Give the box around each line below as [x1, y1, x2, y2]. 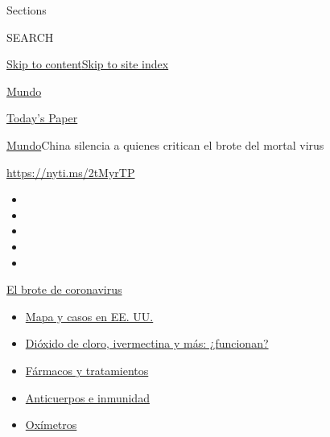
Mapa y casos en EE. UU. [25, 307, 154, 324]
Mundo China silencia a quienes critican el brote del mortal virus [6, 136, 324, 153]
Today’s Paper [6, 109, 78, 126]
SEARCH [6, 28, 54, 45]
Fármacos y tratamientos [25, 361, 149, 378]
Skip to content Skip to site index [6, 56, 169, 72]
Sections [6, 2, 47, 18]
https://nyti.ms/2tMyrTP [6, 163, 135, 180]
